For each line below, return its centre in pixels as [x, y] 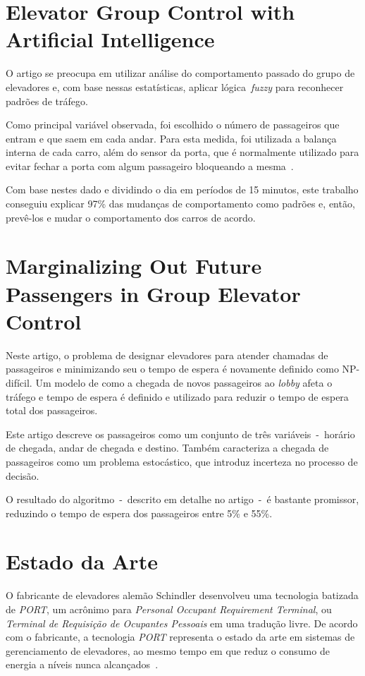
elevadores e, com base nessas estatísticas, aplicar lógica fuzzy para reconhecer [175, 86]
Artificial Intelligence [110, 39]
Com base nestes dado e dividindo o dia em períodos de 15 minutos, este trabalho [182, 189]
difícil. [19, 382]
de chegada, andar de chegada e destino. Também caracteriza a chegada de [167, 448]
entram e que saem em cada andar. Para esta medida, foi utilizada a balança [171, 138]
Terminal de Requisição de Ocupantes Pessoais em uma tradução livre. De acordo [182, 623]
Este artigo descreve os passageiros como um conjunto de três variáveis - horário [180, 434]
